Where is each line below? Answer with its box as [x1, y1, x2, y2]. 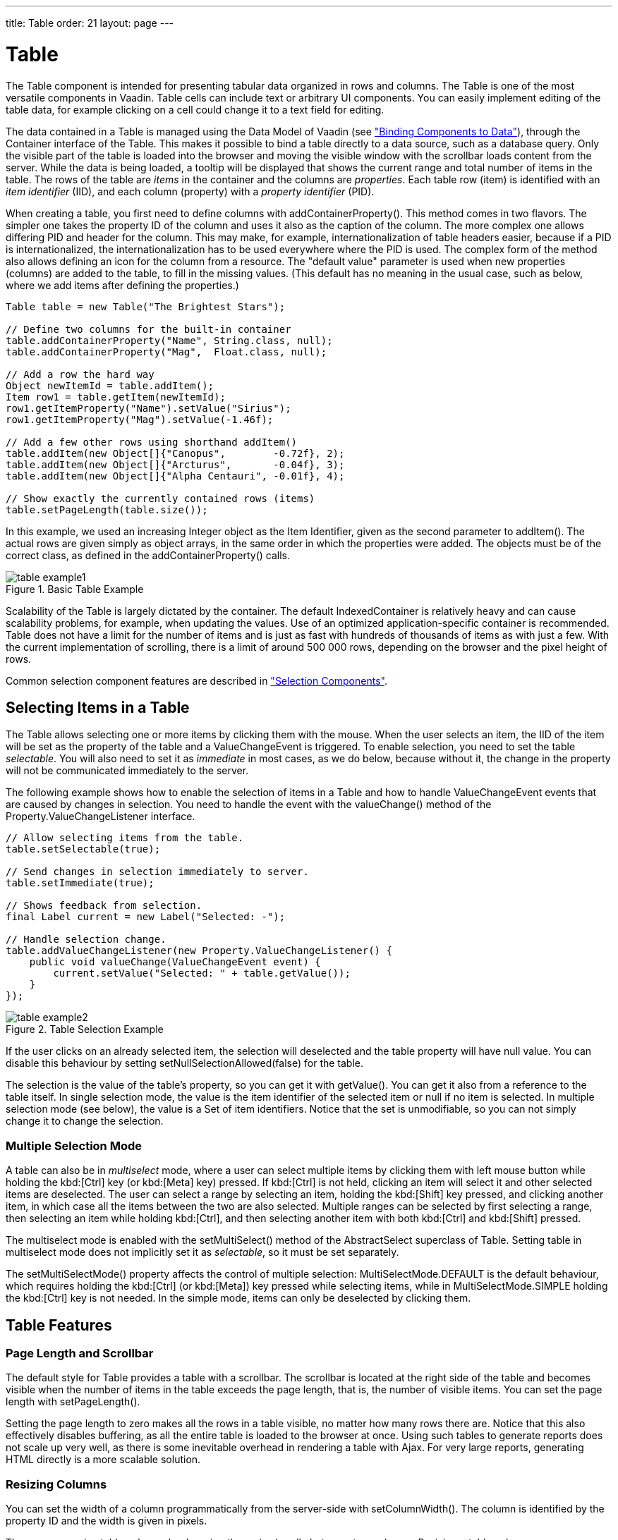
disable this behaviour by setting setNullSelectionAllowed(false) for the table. [6, 1057, 364, 1070]
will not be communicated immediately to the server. [6, 764, 249, 777]
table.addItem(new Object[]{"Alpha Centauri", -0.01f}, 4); [6, 470, 345, 482]
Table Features [6, 1316, 112, 1334]
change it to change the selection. [6, 1115, 164, 1127]
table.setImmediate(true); [6, 877, 154, 889]
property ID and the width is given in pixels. [6, 1515, 207, 1527]
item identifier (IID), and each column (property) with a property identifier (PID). [6, 185, 375, 197]
